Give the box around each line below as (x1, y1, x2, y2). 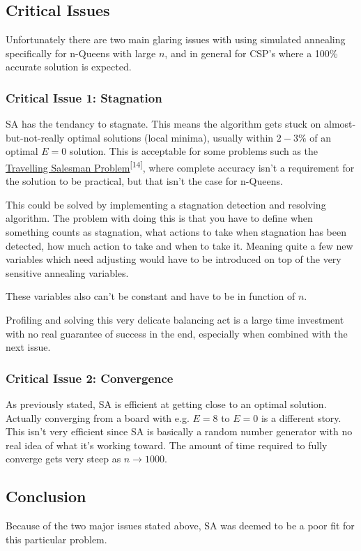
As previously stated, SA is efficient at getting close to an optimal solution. (6, 396, 327, 411)
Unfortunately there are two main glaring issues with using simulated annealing (6, 32, 346, 47)
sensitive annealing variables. (6, 265, 129, 280)
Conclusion (6, 485, 86, 507)
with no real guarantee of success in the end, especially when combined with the (6, 326, 348, 340)
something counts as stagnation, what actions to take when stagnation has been (6, 225, 346, 239)
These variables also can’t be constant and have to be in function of (6, 289, 295, 303)
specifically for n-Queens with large (6, 45, 156, 60)
